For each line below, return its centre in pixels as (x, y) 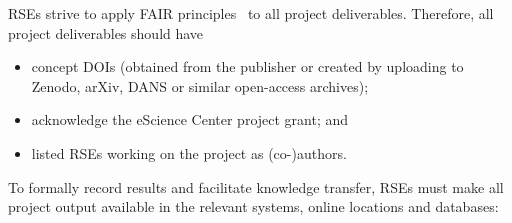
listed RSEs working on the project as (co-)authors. (189, 152)
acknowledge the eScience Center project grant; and (190, 119)
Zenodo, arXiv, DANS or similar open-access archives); (200, 85)
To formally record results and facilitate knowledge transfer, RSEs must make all (256, 186)
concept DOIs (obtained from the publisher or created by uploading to (247, 66)
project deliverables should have (106, 32)
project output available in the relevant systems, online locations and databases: (253, 206)
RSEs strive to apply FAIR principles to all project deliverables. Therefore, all (251, 13)
